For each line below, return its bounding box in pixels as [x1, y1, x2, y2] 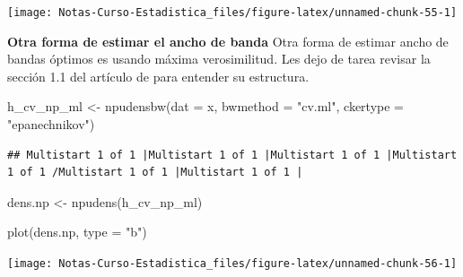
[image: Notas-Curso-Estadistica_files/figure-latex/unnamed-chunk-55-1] [7, 6, 458, 19]
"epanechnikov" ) [7, 115, 95, 134]
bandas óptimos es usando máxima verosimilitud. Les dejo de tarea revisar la [7, 49, 431, 68]
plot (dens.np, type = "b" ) [7, 222, 147, 241]
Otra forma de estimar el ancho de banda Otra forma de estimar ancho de [7, 31, 449, 50]
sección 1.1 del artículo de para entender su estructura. [7, 66, 310, 85]
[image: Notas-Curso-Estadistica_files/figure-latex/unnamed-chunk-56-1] [7, 257, 458, 270]
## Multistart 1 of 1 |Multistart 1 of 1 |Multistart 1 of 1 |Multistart [7, 148, 458, 161]
